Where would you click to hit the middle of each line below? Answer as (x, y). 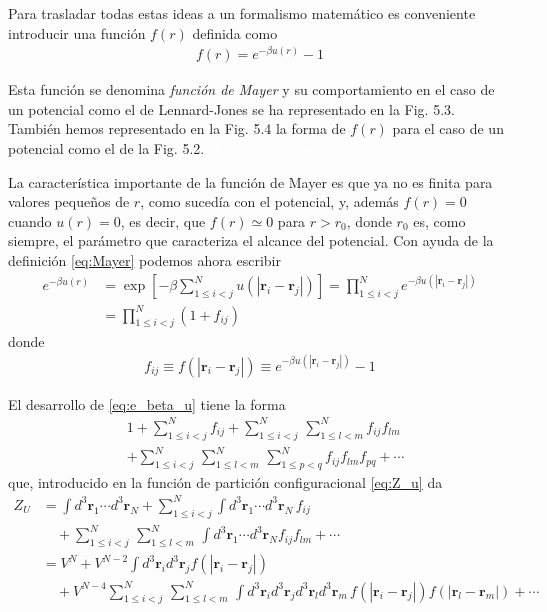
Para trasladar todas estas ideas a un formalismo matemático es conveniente (242, 13)
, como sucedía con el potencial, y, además (269, 201)
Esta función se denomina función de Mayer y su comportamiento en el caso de (251, 89)
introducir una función (77, 32)
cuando (30, 220)
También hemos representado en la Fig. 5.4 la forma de (177, 128)
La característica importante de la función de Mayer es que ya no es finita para (250, 181)
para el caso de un (448, 128)
